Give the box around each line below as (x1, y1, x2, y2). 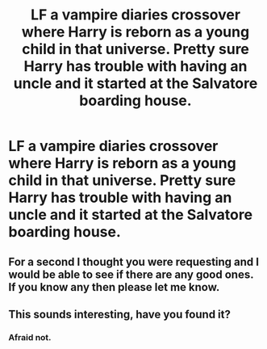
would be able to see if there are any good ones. (8, 267, 254, 281)
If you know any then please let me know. (8, 280, 220, 294)
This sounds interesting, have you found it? (8, 307, 232, 321)
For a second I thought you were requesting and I (8, 254, 260, 268)
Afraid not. (8, 331, 52, 343)
